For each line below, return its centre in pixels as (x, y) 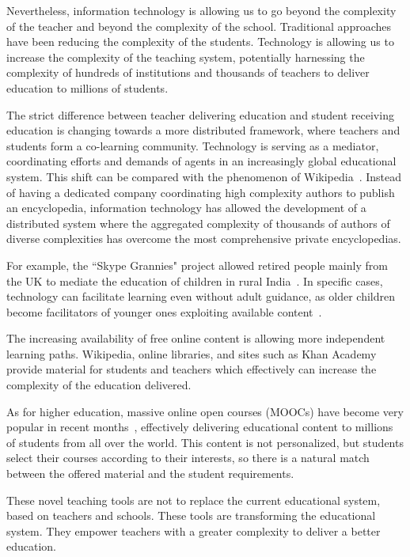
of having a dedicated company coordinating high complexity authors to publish (201, 192)
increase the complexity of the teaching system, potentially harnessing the (186, 57)
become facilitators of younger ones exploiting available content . (164, 311)
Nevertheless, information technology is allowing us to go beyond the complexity (201, 10)
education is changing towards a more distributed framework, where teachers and (203, 130)
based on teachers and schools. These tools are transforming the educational (191, 515)
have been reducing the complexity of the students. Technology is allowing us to (200, 42)
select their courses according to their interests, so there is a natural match (188, 458)
